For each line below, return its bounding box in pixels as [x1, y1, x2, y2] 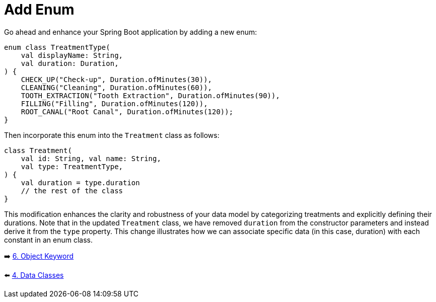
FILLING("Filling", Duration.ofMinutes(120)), [21, 99, 208, 108]
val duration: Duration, [21, 59, 119, 67]
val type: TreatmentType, [21, 162, 123, 171]
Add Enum [4, 1, 75, 18]
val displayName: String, [21, 51, 123, 59]
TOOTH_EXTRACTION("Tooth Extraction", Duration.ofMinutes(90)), [21, 91, 280, 100]
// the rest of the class [21, 186, 123, 195]
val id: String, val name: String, [21, 154, 161, 163]
